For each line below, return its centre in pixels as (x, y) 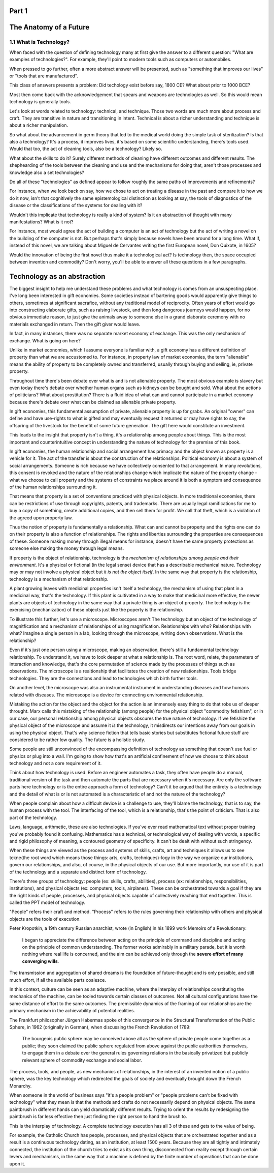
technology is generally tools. (40, 102)
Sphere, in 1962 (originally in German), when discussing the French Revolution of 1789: (100, 1027)
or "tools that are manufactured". (44, 76)
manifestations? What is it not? (41, 222)
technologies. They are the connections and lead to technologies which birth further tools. (104, 678)
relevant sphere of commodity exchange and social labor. (82, 1060)
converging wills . (41, 961)
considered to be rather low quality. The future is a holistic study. (77, 740)
